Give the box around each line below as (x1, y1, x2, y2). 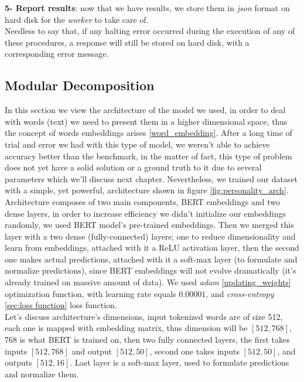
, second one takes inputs (149, 345, 240, 357)
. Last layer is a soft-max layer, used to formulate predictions (70, 356, 289, 369)
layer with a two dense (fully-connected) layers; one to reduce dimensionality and (5, 230, 296, 242)
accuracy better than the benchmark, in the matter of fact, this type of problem (5, 149, 292, 162)
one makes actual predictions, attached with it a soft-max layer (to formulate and (5, 253, 298, 265)
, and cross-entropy (206, 287, 274, 299)
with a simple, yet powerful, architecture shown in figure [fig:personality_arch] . (5, 184, 289, 196)
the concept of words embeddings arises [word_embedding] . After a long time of (5, 127, 292, 139)
